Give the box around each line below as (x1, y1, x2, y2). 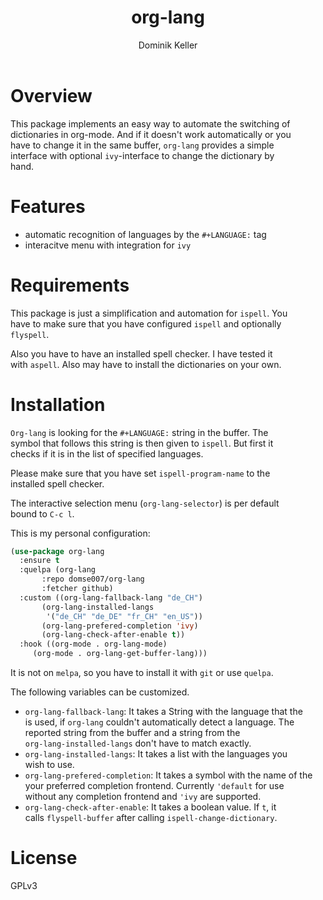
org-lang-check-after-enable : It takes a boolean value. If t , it (24, 801, 277, 813)
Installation (10, 393, 106, 416)
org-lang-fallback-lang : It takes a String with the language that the (24, 706, 303, 717)
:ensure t (19, 556, 60, 566)
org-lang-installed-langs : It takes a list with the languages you (24, 748, 288, 760)
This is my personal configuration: (10, 527, 151, 539)
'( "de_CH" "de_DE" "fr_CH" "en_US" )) (46, 611, 203, 621)
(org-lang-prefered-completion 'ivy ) (41, 621, 199, 631)
